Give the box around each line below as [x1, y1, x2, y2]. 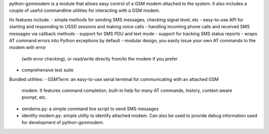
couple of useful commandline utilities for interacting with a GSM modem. [9, 7, 160, 13]
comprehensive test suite [21, 67, 74, 73]
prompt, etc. [21, 94, 47, 100]
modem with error [9, 45, 46, 51]
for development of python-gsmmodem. [21, 120, 104, 126]
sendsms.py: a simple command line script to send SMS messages [21, 106, 159, 112]
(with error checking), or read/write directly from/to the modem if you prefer [21, 56, 178, 62]
